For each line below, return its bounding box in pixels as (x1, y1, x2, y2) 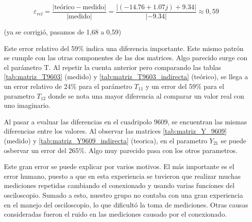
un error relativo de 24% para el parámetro (4, 81, 132, 91)
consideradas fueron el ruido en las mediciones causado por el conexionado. (4, 209, 227, 219)
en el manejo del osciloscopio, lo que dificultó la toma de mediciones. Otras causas (4, 199, 248, 209)
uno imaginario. (4, 100, 50, 110)
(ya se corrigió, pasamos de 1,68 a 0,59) (4, 27, 121, 37)
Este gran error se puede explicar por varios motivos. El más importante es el (4, 161, 235, 171)
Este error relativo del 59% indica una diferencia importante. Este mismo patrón (4, 43, 244, 53)
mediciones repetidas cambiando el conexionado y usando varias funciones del (4, 180, 235, 190)
